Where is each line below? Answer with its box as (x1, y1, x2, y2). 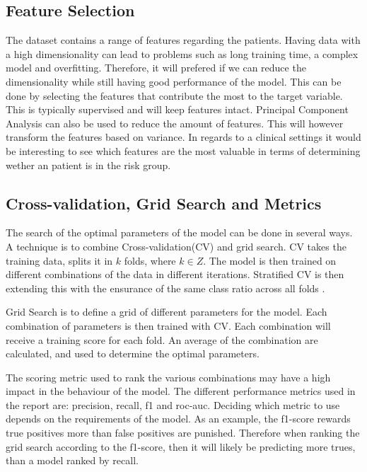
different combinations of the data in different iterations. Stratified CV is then (6, 267, 344, 282)
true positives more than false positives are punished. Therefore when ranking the (6, 425, 360, 440)
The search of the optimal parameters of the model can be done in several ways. (6, 225, 353, 240)
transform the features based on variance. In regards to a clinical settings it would (6, 129, 361, 144)
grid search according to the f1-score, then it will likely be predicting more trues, (6, 439, 356, 454)
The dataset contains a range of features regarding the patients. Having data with (6, 33, 361, 47)
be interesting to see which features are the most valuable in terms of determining (6, 143, 361, 158)
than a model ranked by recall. (6, 453, 139, 468)
